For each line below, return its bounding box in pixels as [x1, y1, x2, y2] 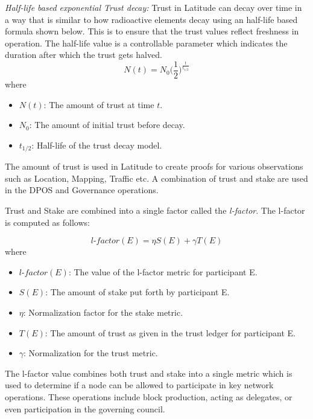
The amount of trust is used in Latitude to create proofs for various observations [5, 160, 303, 173]
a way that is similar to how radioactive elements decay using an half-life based [5, 13, 298, 25]
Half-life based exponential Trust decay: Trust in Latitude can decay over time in [5, 1, 302, 13]
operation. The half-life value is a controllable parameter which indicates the [5, 36, 288, 49]
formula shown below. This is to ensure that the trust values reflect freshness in [5, 25, 299, 37]
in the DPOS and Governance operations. [5, 184, 159, 196]
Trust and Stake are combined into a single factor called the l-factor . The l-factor [5, 204, 305, 217]
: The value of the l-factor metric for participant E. [68, 265, 258, 278]
